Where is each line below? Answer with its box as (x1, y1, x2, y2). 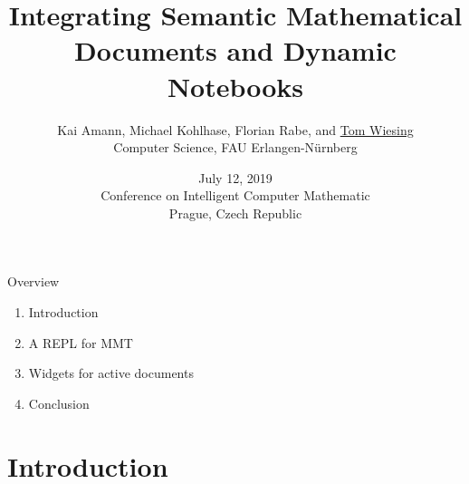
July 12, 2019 (198, 168, 273, 187)
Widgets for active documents (28, 363, 194, 382)
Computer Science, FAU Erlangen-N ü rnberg (113, 138, 358, 157)
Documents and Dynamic (74, 32, 397, 69)
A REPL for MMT (28, 333, 133, 352)
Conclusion (28, 393, 90, 412)
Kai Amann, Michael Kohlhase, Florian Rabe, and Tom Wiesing (57, 120, 414, 139)
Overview (7, 272, 60, 291)
